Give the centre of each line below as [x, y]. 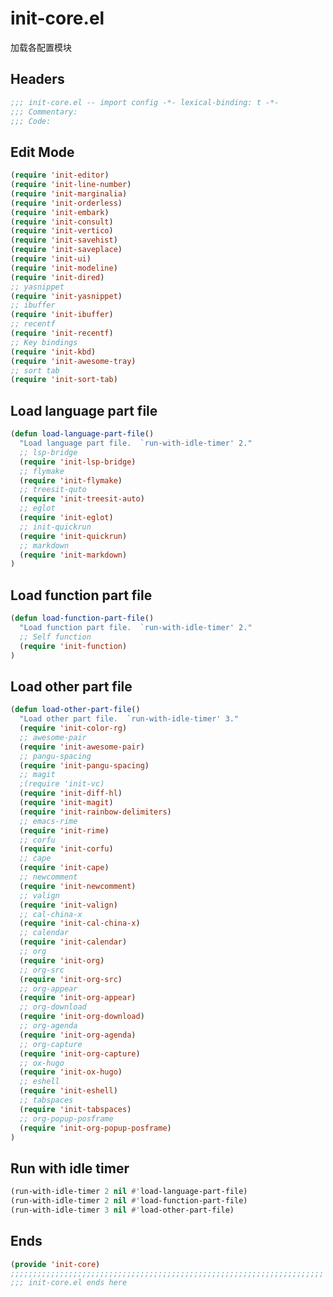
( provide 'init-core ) [55, 1264]
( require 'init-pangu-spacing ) [84, 765]
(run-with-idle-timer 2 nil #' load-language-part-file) [129, 1192]
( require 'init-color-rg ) [73, 728]
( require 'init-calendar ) [73, 942]
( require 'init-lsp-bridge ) [78, 462]
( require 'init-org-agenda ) [78, 1035]
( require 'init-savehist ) [64, 240]
